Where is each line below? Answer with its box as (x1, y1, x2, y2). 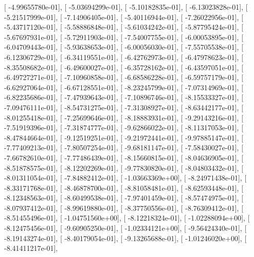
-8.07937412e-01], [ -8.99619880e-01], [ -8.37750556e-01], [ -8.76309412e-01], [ (4, 202, 244, 213)
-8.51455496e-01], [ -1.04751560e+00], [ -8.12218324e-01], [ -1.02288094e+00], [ (4, 212, 250, 223)
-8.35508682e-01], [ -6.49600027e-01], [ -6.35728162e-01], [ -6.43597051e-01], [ (4, 62, 244, 72)
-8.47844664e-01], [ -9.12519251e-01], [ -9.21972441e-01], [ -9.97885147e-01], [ (4, 132, 244, 143)
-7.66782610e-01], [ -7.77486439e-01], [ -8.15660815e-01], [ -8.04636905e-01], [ (4, 152, 244, 163)
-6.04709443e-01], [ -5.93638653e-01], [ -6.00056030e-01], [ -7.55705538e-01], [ (4, 42, 244, 52)
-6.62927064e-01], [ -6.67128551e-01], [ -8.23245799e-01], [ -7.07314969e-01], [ (4, 82, 244, 92)
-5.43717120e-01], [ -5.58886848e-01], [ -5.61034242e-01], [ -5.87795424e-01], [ (4, 22, 244, 32)
